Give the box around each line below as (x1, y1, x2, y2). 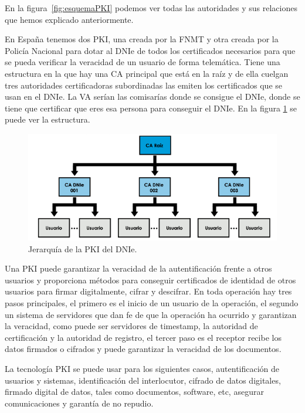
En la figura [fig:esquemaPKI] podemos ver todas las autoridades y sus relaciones (5, 2, 297, 13)
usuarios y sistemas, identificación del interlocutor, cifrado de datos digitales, (5, 374, 281, 386)
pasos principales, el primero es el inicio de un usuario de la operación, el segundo (5, 297, 299, 309)
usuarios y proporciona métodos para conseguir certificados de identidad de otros (5, 273, 296, 286)
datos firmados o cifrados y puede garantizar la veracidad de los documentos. (5, 343, 282, 355)
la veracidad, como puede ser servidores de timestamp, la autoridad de (5, 320, 258, 332)
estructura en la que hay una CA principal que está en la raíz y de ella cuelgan (5, 67, 289, 79)
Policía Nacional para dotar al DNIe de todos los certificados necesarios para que (5, 44, 296, 56)
